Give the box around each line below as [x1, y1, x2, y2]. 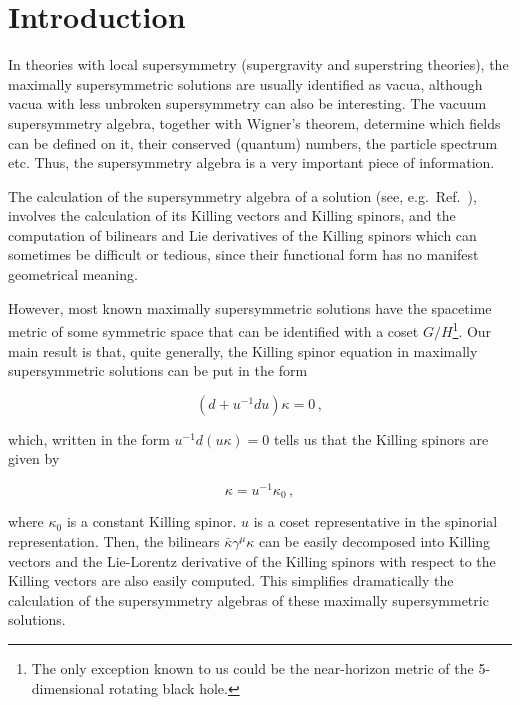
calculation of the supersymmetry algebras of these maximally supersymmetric [8, 589, 489, 610]
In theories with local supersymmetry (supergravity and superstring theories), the [8, 54, 509, 75]
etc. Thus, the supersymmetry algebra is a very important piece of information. [8, 152, 495, 173]
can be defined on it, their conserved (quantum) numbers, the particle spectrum [8, 132, 498, 153]
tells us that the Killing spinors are [274, 428, 489, 449]
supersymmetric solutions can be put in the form [8, 360, 308, 381]
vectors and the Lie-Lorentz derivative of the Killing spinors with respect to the [8, 550, 496, 571]
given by [8, 448, 60, 469]
